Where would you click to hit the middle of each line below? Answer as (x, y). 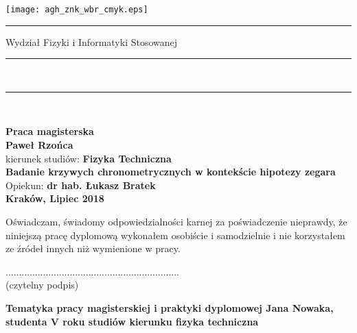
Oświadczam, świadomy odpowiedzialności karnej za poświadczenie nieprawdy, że (176, 221)
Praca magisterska (50, 131)
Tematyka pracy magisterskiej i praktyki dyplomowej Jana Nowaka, (170, 307)
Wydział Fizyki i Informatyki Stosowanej (92, 41)
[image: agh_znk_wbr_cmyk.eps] (77, 10)
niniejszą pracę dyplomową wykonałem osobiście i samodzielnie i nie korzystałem (175, 235)
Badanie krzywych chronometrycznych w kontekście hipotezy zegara (171, 172)
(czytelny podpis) (42, 285)
